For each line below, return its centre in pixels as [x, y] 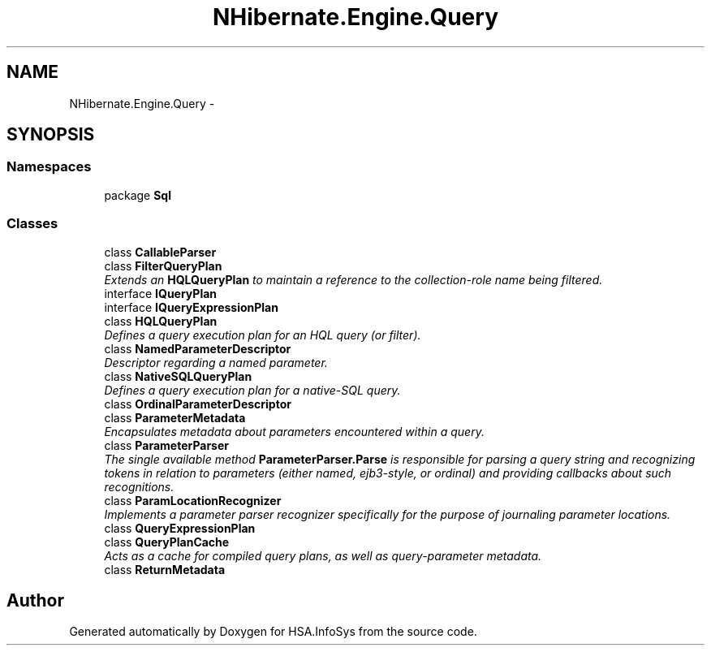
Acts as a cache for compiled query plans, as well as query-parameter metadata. [323, 555]
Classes [32, 224]
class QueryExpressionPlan [180, 528]
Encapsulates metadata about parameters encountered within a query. [294, 431]
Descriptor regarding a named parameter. [216, 362]
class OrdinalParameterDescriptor [198, 404]
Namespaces [49, 167]
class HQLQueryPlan [161, 321]
